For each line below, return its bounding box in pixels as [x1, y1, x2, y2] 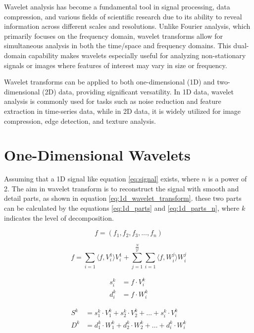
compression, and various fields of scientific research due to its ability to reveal [4, 11, 242, 21]
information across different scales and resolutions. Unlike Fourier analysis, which [4, 21, 251, 31]
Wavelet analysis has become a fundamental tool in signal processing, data [4, 1, 230, 11]
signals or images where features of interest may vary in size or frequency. [4, 60, 227, 70]
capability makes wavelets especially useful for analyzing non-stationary [28, 50, 246, 60]
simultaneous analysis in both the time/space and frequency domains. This [4, 40, 231, 51]
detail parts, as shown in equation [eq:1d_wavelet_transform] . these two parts [4, 193, 242, 203]
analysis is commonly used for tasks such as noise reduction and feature [4, 96, 221, 106]
